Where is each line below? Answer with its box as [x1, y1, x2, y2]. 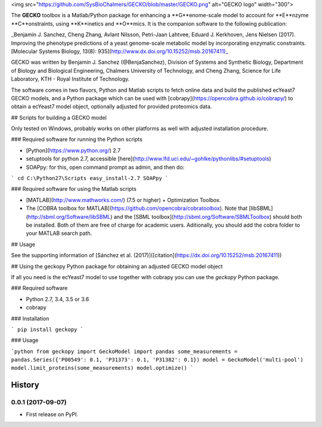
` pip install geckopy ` [11, 326, 83, 333]
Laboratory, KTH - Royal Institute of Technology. [11, 75, 130, 83]
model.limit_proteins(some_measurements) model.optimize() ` [11, 364, 194, 372]
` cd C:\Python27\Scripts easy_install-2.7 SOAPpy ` [11, 175, 169, 182]
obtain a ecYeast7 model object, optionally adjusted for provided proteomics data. [11, 103, 212, 110]
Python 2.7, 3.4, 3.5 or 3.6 [26, 295, 89, 302]
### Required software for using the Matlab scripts [11, 185, 137, 193]
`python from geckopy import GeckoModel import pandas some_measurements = [11, 348, 238, 355]
